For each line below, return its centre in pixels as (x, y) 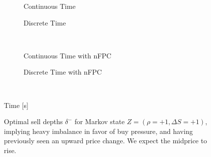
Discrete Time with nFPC (63, 72)
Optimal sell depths (33, 121)
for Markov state (99, 121)
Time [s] (16, 105)
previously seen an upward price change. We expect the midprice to (105, 141)
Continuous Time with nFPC (67, 55)
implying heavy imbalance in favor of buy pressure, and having (98, 131)
